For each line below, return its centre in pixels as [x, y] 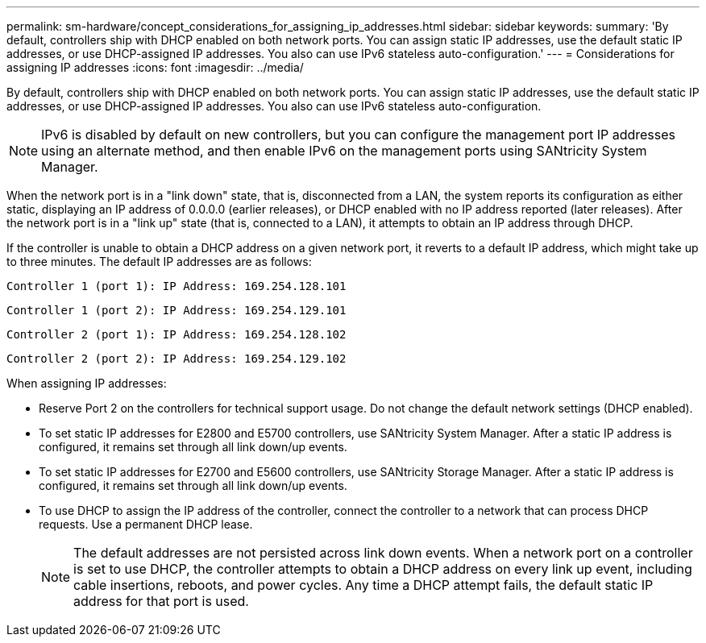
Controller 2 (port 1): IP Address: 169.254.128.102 [176, 334]
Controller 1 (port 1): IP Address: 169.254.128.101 [176, 286]
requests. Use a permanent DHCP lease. [146, 524]
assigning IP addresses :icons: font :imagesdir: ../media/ [155, 67]
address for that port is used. [161, 601]
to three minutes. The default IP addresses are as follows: [159, 261]
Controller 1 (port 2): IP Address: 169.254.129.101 [176, 310]
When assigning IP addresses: [87, 383]
